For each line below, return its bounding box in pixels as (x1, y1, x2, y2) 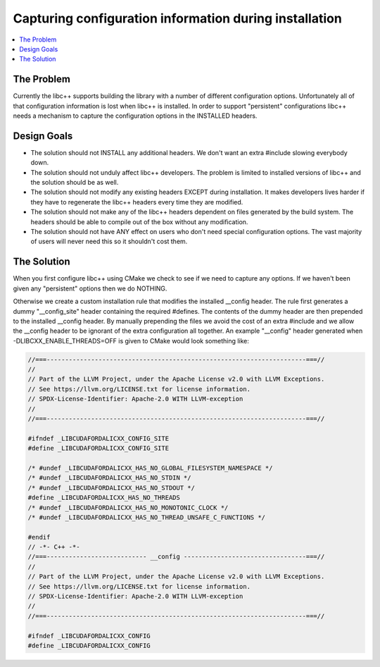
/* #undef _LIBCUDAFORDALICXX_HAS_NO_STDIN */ (27, 474, 191, 482)
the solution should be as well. (30, 178, 119, 187)
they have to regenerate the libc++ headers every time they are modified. (30, 197, 243, 206)
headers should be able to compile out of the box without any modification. (30, 217, 248, 226)
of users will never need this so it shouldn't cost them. (30, 237, 188, 246)
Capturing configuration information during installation (13, 11, 343, 26)
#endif (27, 533, 51, 541)
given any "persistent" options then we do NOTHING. (13, 284, 167, 293)
